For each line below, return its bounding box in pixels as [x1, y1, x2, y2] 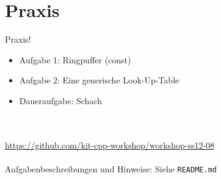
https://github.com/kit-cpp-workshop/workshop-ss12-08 [5, 138, 215, 151]
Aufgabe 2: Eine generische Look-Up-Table [19, 74, 179, 86]
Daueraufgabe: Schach [19, 94, 102, 107]
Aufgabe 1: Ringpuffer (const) [19, 53, 131, 66]
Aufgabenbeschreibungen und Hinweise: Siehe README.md [5, 162, 217, 175]
